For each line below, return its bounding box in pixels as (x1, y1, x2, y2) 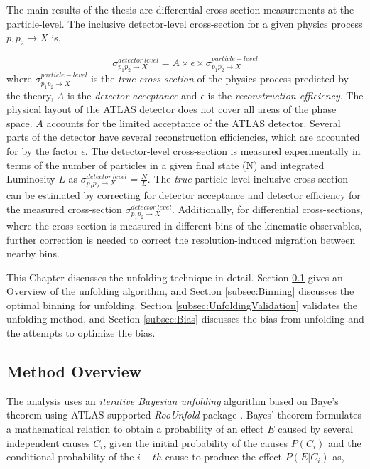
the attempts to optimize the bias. (6, 325, 156, 340)
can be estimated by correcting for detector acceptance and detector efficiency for (6, 188, 361, 203)
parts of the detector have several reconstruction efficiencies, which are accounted (6, 129, 360, 144)
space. (6, 115, 33, 130)
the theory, (6, 87, 54, 102)
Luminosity (6, 171, 55, 186)
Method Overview (6, 360, 142, 382)
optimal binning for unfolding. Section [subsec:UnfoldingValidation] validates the (6, 297, 357, 312)
